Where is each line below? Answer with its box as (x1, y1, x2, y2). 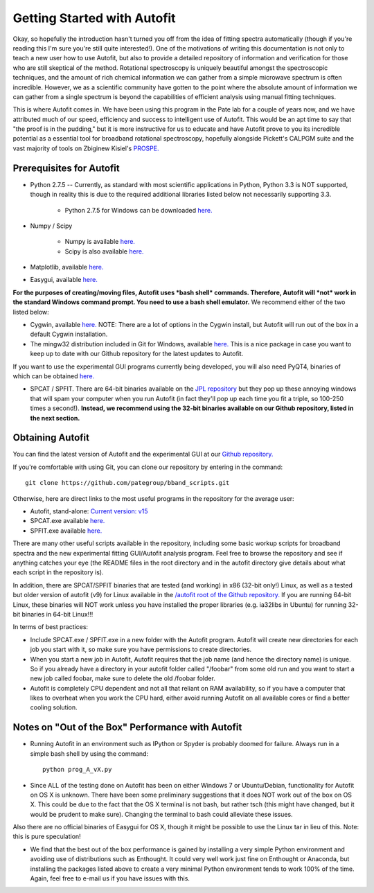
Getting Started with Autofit (12, 10, 176, 26)
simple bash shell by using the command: (30, 749, 149, 758)
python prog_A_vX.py (42, 766, 112, 774)
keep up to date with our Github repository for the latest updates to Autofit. (30, 350, 244, 358)
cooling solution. (30, 703, 78, 711)
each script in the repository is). (12, 568, 104, 576)
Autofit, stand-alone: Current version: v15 (30, 507, 148, 515)
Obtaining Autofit (12, 432, 90, 443)
